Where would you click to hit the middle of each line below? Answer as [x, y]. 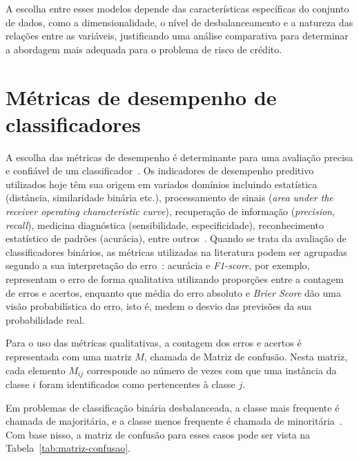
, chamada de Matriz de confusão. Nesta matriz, [246, 356]
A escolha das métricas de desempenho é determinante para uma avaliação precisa [179, 157]
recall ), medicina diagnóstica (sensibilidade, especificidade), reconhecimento [165, 224]
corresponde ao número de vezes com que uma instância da [212, 370]
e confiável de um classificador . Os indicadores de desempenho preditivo [160, 171]
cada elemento [36, 370]
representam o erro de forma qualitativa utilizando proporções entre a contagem [175, 279]
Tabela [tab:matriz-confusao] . [68, 448]
